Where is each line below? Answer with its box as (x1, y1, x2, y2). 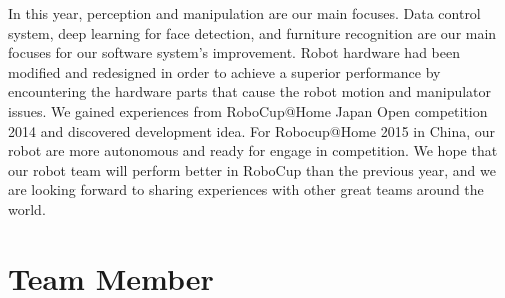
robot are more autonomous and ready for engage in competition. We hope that (8, 140, 498, 161)
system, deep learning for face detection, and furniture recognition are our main (8, 22, 497, 43)
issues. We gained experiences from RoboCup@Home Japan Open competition (8, 100, 488, 121)
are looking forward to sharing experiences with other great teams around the (8, 179, 484, 200)
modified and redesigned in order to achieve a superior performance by (8, 61, 441, 82)
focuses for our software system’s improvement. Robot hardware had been (8, 42, 460, 63)
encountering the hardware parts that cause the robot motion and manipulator (8, 81, 492, 102)
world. (8, 198, 46, 219)
